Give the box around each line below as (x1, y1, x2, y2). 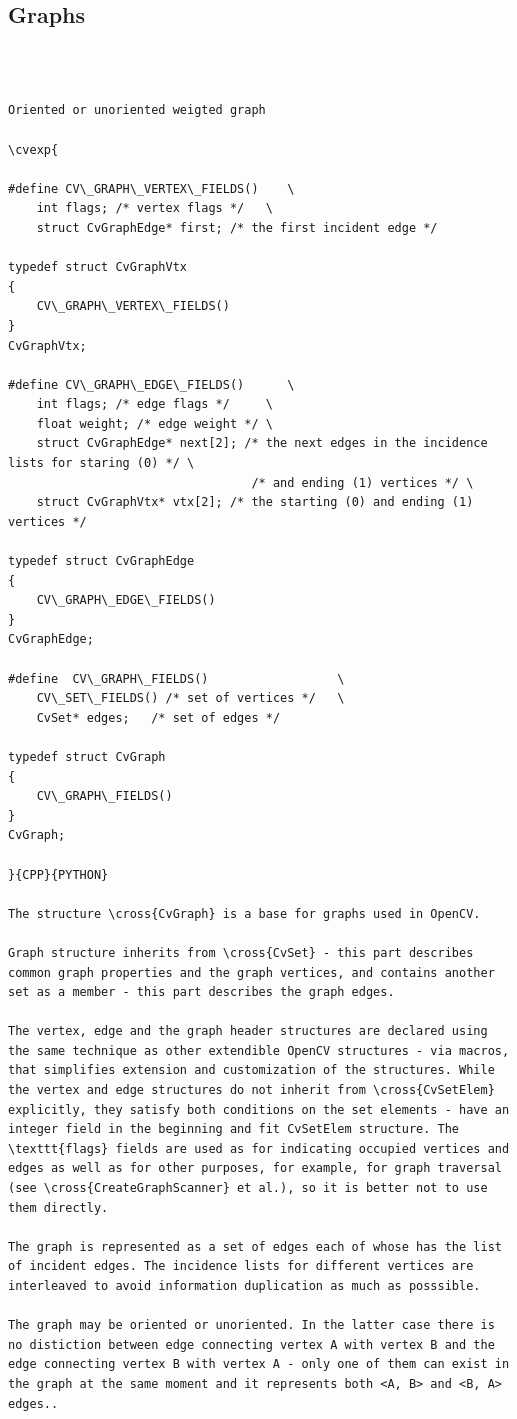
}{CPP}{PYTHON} (8, 867, 109, 882)
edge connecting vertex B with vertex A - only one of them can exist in (8, 1357, 510, 1372)
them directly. (8, 1200, 109, 1215)
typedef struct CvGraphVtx (8, 260, 187, 275)
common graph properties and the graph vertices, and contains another (8, 965, 495, 980)
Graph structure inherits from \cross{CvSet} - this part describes (8, 945, 474, 960)
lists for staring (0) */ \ (8, 456, 195, 471)
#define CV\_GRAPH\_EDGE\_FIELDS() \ (8, 377, 295, 392)
